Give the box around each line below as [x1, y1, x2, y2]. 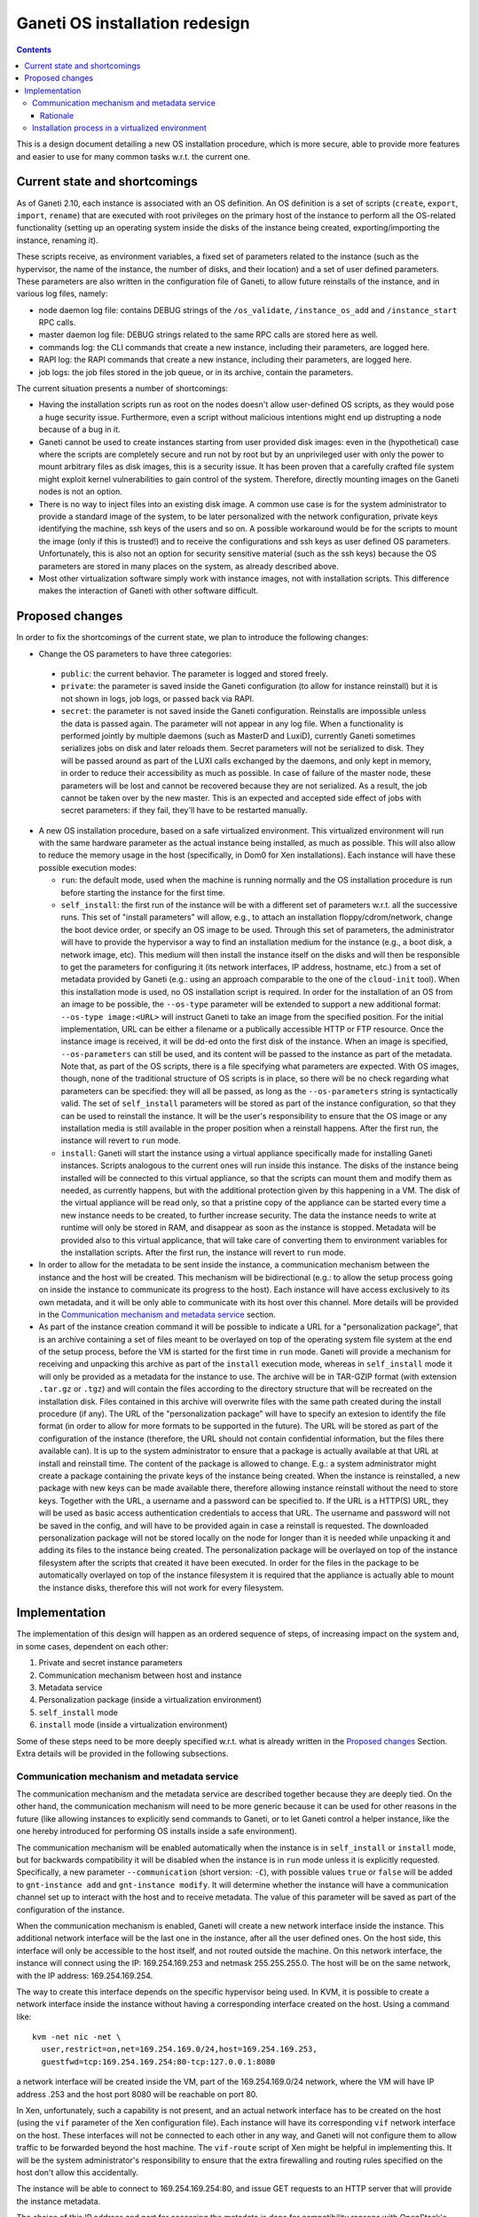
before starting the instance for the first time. [60, 887, 225, 897]
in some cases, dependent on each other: [16, 1641, 169, 1651]
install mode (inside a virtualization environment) [38, 1720, 228, 1730]
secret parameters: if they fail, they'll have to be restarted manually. [60, 805, 308, 816]
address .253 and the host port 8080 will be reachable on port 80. [16, 2088, 258, 2099]
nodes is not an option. [38, 486, 123, 497]
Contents [16, 44, 52, 55]
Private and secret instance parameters [38, 1657, 184, 1668]
